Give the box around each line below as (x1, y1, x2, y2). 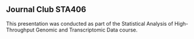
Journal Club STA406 (6, 5, 86, 15)
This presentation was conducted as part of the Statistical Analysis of (6, 20, 174, 27)
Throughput (6, 26, 35, 33)
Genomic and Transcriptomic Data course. (36, 26, 138, 33)
